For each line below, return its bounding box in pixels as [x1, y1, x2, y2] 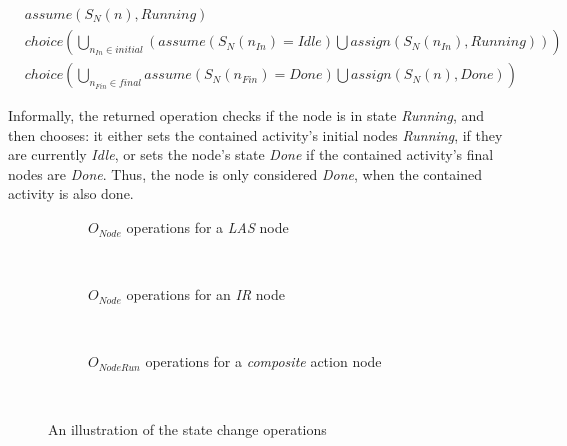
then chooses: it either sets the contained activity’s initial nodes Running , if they [8, 124, 503, 145]
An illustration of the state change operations [48, 418, 327, 439]
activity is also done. [8, 183, 134, 204]
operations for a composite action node [145, 351, 382, 372]
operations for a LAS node [126, 217, 289, 238]
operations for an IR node [126, 284, 285, 305]
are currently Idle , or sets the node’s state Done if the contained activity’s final [8, 144, 494, 165]
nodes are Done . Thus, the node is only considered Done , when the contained [8, 163, 482, 184]
